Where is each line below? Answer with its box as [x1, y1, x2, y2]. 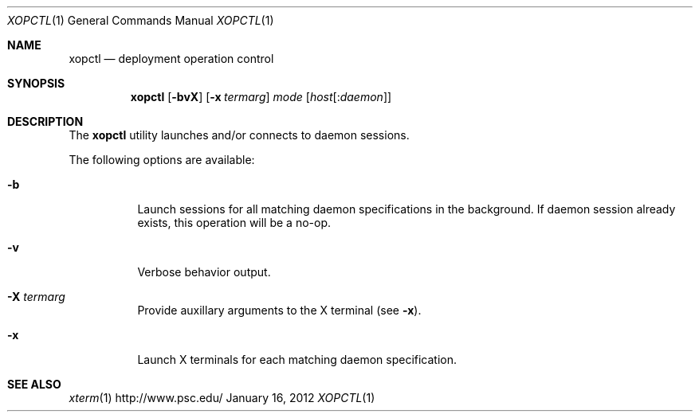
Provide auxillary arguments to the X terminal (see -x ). [137, 303, 422, 317]
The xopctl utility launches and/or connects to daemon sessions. [69, 128, 410, 142]
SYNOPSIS [7, 76, 65, 90]
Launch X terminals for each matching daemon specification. [137, 353, 457, 366]
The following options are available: [69, 153, 255, 166]
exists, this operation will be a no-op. [137, 216, 332, 229]
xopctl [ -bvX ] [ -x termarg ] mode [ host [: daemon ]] [130, 90, 392, 104]
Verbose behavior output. [137, 265, 271, 279]
